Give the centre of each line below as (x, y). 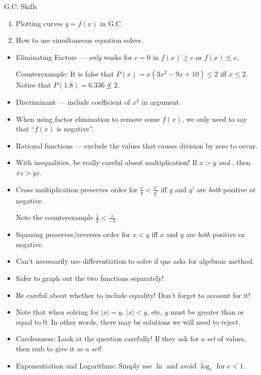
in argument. (161, 101)
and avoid (182, 365)
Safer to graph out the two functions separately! (90, 278)
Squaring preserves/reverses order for (73, 234)
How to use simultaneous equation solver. (79, 40)
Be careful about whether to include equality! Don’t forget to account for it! (133, 295)
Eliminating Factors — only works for (74, 57)
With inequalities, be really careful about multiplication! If (106, 162)
